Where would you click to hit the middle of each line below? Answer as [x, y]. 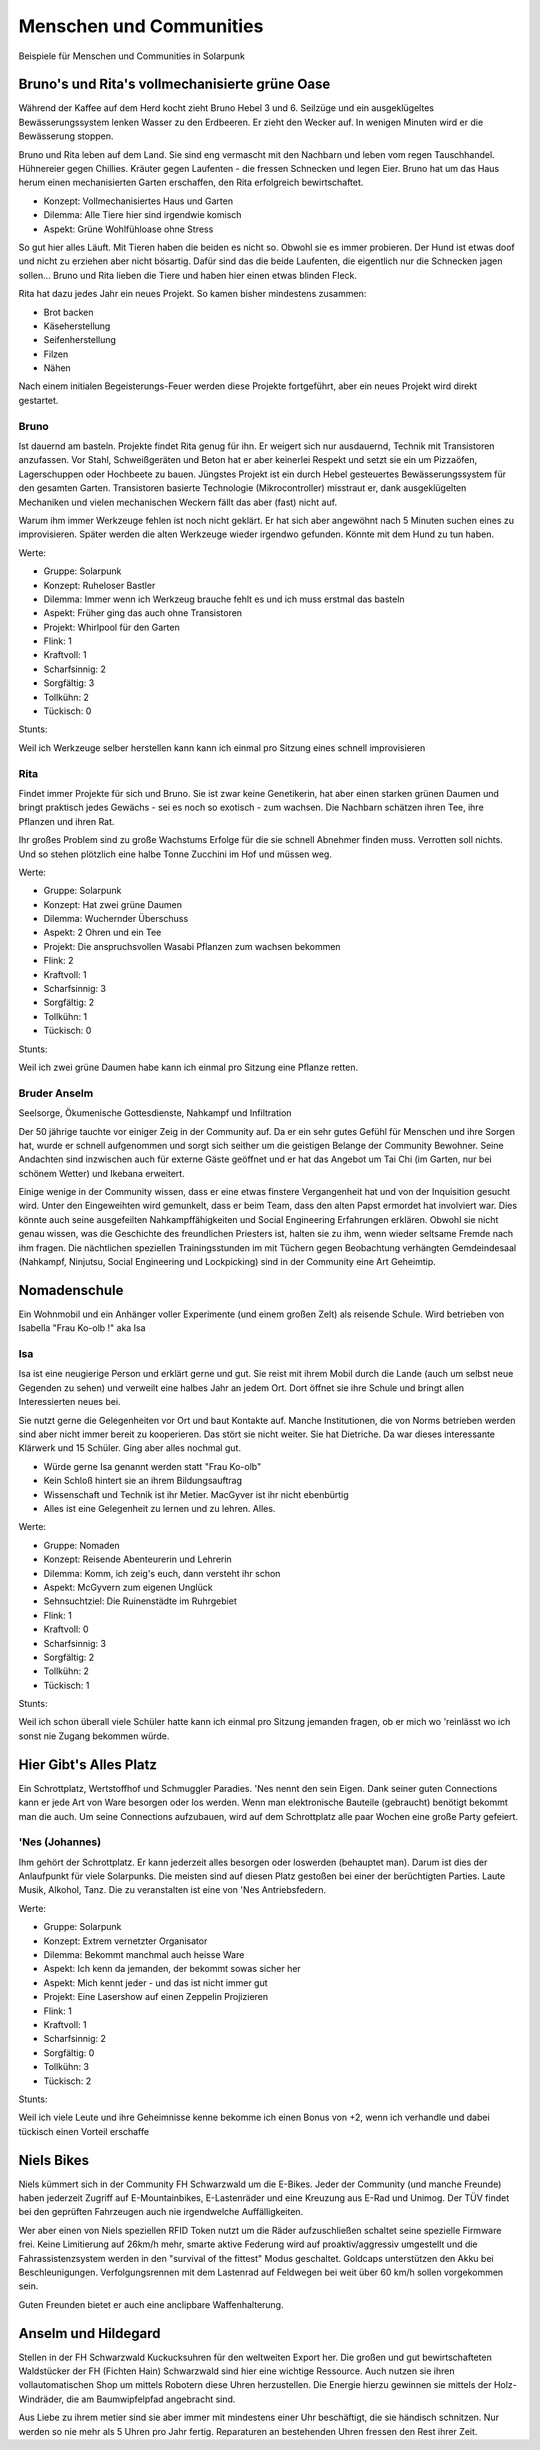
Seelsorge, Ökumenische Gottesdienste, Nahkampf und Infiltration [155, 1113]
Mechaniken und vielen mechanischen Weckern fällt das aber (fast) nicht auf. [178, 502]
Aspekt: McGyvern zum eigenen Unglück [128, 1587]
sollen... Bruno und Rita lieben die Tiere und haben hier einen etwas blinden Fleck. [188, 275]
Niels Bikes [54, 2160]
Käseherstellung [77, 326]
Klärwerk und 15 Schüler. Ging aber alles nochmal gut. [130, 1448]
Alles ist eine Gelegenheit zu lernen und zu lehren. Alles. [159, 1508]
